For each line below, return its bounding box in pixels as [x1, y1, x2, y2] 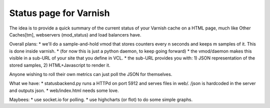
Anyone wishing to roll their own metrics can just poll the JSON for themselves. [9, 71, 172, 77]
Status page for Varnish [9, 7, 110, 18]
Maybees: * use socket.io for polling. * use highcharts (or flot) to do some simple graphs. [9, 96, 192, 102]
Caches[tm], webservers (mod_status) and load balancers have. [9, 31, 141, 37]
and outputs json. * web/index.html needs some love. [9, 87, 119, 93]
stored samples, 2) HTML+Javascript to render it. [9, 62, 110, 68]
